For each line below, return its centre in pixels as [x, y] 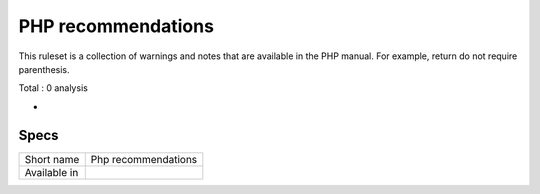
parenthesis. [44, 69]
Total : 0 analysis [53, 88]
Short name [52, 159]
